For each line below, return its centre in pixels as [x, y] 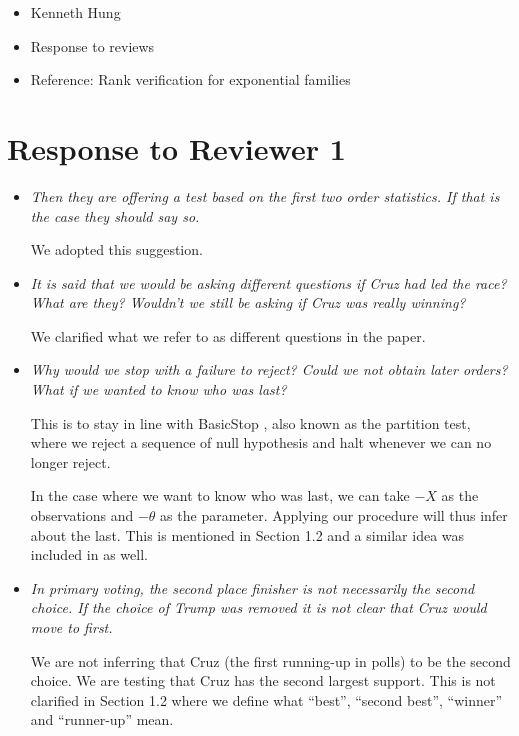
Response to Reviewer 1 [176, 147]
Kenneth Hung [75, 12]
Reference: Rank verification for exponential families [190, 79]
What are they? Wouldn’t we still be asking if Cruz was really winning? [248, 302]
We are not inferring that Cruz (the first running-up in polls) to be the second [270, 660]
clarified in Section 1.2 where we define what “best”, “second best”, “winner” [266, 699]
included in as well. [89, 554]
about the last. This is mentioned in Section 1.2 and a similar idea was [247, 534]
